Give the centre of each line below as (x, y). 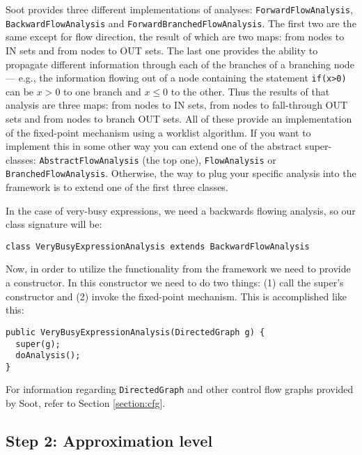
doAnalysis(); (48, 356)
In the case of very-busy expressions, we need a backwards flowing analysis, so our (181, 210)
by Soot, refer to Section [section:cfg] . (86, 403)
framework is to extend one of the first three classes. (117, 187)
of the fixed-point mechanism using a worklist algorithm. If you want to (158, 132)
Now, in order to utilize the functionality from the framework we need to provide (178, 269)
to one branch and (102, 91)
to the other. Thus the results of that (250, 91)
